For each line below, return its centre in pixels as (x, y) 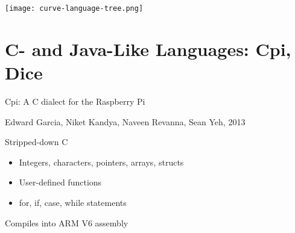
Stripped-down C (36, 142)
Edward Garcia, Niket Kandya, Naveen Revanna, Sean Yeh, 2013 (125, 121)
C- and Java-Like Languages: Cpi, (148, 48)
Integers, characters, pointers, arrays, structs (101, 162)
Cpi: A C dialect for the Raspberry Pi (75, 101)
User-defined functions (60, 182)
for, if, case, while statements (73, 202)
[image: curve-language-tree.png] (74, 8)
